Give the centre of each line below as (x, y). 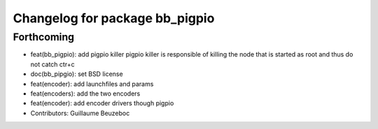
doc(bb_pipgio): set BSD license (77, 74)
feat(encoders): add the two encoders (85, 93)
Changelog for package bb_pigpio (114, 18)
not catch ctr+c (52, 64)
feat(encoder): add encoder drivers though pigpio (102, 103)
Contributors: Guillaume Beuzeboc (80, 113)
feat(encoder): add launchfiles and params (92, 84)
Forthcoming (44, 37)
